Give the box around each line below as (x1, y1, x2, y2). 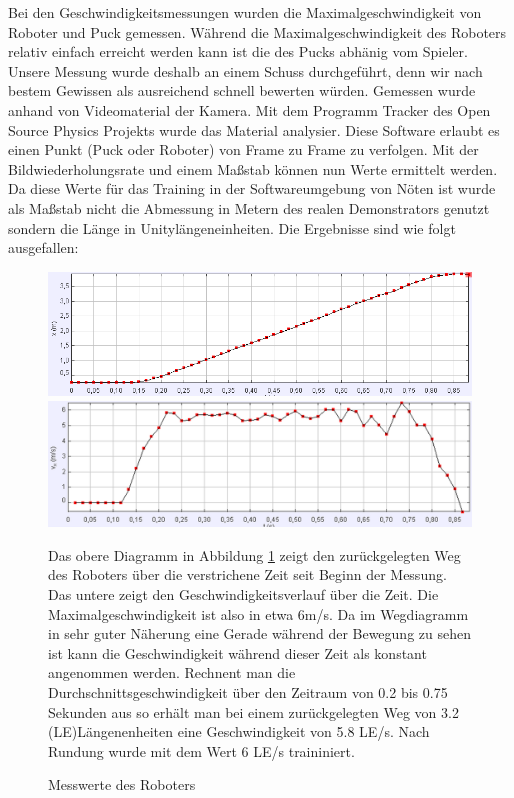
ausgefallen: (8, 237, 79, 258)
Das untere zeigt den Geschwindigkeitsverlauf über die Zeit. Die (48, 584, 439, 605)
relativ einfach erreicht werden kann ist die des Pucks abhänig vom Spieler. (8, 41, 468, 62)
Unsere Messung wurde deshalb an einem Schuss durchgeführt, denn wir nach (8, 60, 483, 81)
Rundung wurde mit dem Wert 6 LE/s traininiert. (48, 740, 355, 761)
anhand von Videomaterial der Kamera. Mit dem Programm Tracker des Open (8, 99, 491, 120)
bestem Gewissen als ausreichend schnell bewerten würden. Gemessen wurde (8, 80, 476, 101)
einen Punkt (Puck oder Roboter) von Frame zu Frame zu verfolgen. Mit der (8, 139, 479, 160)
